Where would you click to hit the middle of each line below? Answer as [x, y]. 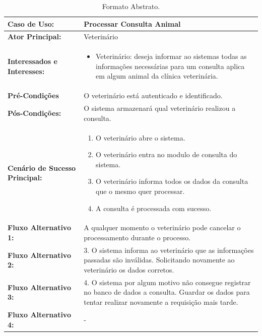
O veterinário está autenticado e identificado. [153, 95]
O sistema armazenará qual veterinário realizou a [160, 108]
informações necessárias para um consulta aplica [170, 66]
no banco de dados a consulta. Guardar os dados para [167, 292]
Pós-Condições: [35, 113]
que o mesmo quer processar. [140, 191]
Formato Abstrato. [131, 6]
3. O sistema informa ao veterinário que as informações [169, 250]
